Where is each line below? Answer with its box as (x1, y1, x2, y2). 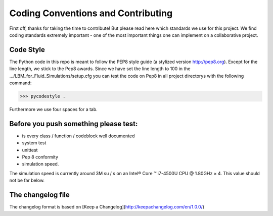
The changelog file (9, 191, 70, 199)
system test (22, 140, 47, 146)
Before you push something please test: (9, 119, 138, 128)
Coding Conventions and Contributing (9, 8, 173, 19)
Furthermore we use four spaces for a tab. (9, 106, 98, 112)
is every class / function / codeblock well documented (22, 133, 135, 139)
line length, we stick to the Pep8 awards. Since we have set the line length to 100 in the (9, 66, 191, 72)
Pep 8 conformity (22, 154, 58, 160)
